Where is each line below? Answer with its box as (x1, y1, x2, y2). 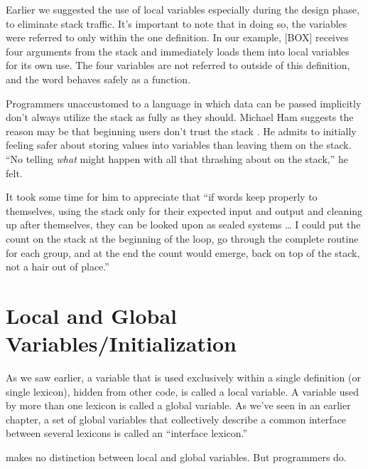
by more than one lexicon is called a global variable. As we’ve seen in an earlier (6, 398, 351, 413)
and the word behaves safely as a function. (6, 71, 191, 86)
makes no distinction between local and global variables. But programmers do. (6, 449, 347, 464)
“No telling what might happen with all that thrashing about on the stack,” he (6, 151, 348, 166)
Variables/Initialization (6, 329, 237, 358)
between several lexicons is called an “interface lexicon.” (6, 426, 248, 441)
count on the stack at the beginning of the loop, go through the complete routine (6, 231, 359, 246)
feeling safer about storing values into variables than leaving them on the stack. (6, 137, 352, 152)
